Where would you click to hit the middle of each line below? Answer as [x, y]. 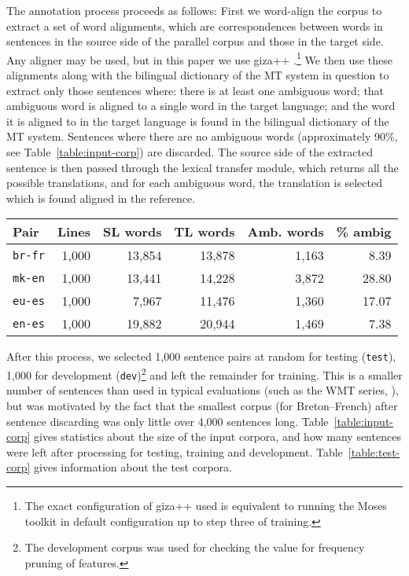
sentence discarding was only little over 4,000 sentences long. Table [168, 421]
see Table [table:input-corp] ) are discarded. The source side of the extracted [190, 152]
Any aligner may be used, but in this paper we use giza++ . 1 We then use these [199, 58]
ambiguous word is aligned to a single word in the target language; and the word [201, 106]
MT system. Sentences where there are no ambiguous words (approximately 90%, [202, 136]
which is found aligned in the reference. [101, 198]
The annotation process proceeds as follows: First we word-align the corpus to [194, 10]
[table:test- [374, 451]
